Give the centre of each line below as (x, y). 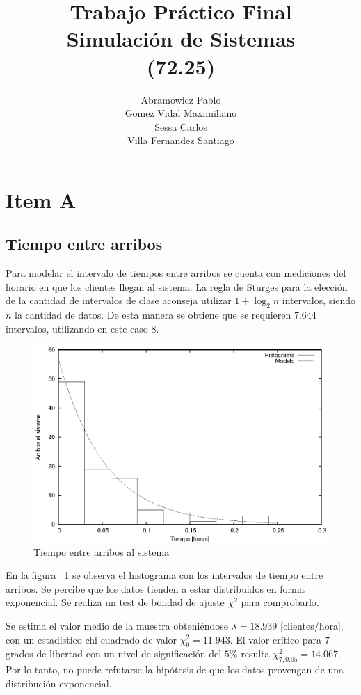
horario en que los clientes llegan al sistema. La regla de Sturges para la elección (177, 286)
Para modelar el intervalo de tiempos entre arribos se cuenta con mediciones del (176, 273)
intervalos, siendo (319, 300)
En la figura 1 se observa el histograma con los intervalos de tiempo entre (165, 575)
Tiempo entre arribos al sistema (102, 551)
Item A (41, 199)
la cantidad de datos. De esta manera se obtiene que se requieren (153, 315)
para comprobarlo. (280, 602)
